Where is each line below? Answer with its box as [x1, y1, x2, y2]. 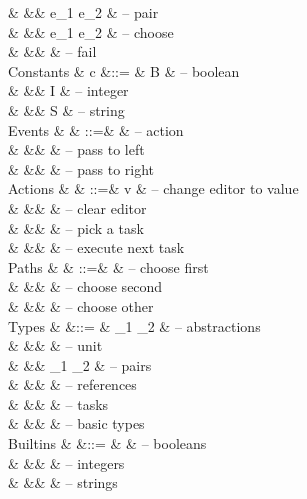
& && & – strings [8, 472, 118, 493]
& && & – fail [8, 41, 97, 62]
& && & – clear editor [8, 197, 147, 218]
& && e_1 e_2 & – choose [8, 21, 174, 42]
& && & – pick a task [8, 217, 144, 238]
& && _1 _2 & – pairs [8, 354, 152, 375]
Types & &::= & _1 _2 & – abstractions [8, 315, 261, 336]
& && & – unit [8, 335, 103, 356]
